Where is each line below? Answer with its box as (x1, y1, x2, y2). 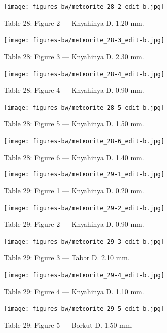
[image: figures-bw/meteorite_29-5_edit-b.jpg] (4, 305, 165, 313)
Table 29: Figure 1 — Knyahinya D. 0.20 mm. (4, 185, 144, 195)
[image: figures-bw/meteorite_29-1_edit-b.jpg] (4, 171, 165, 178)
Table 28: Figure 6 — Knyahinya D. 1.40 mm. (4, 152, 144, 162)
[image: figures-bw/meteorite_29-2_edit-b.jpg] (4, 204, 165, 212)
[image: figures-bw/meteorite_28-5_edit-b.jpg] (4, 104, 165, 111)
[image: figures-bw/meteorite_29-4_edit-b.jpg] (4, 272, 165, 279)
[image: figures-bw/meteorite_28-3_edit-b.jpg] (4, 37, 165, 44)
